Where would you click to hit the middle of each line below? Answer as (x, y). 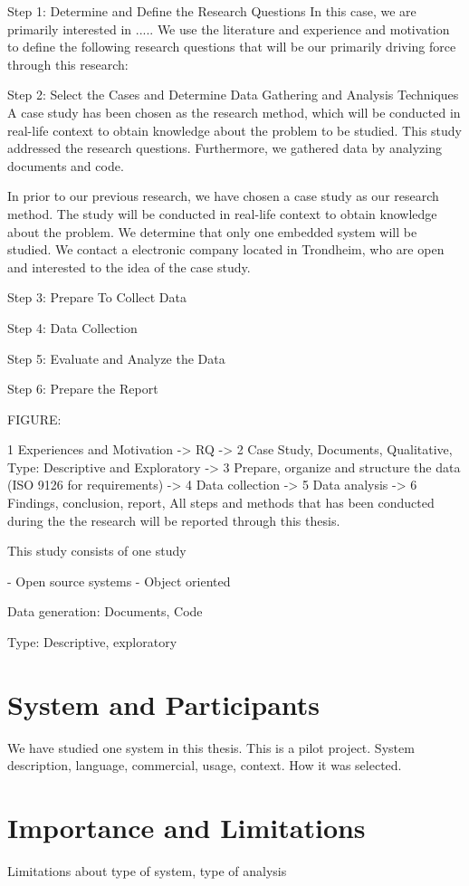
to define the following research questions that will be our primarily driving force (232, 47)
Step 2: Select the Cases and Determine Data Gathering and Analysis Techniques (233, 95)
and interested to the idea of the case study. (129, 267)
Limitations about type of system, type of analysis (147, 871)
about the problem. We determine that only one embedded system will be (212, 231)
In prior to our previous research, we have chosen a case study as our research (223, 196)
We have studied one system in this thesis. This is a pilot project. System (211, 747)
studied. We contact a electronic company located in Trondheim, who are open (226, 249)
